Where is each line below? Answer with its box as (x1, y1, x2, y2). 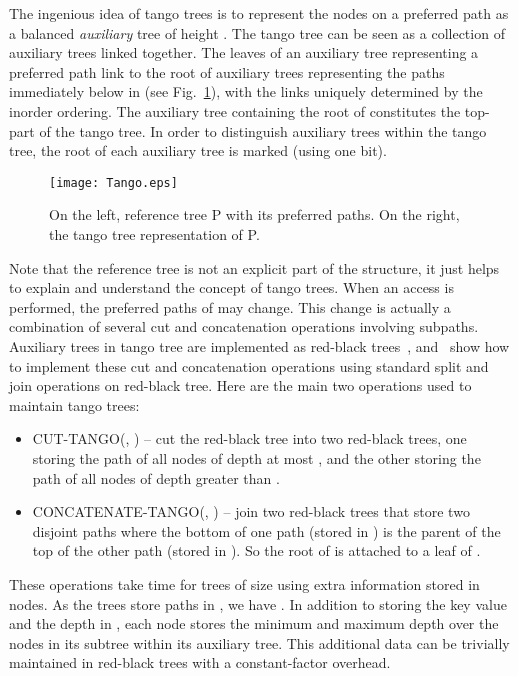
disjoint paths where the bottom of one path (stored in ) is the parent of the (32, 520, 501, 541)
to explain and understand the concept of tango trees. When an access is (9, 277, 454, 298)
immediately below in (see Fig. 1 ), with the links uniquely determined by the (9, 81, 483, 102)
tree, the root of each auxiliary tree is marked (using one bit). (9, 140, 387, 161)
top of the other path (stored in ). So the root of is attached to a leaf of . (32, 540, 481, 561)
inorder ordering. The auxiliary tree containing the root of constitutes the (9, 100, 461, 121)
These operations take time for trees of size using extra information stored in (9, 573, 480, 594)
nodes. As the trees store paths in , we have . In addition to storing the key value (9, 593, 507, 614)
